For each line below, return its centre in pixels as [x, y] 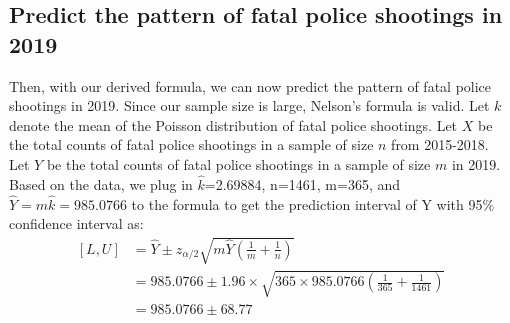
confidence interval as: [76, 223]
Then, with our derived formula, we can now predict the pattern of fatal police [250, 85]
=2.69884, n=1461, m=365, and [302, 183]
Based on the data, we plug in [101, 183]
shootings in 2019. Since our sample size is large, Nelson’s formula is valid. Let [249, 105]
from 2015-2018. [440, 144]
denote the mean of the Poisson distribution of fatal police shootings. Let [233, 124]
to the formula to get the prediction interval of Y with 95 [307, 203]
